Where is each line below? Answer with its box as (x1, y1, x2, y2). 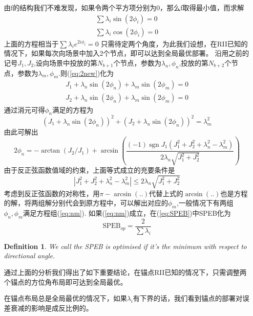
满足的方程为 (52, 104, 94, 114)
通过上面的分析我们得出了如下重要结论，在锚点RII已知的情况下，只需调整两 (4, 267, 247, 277)
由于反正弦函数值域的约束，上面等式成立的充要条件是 (4, 165, 175, 175)
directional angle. (4, 250, 55, 261)
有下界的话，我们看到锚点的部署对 (133, 293, 243, 303)
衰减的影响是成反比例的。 (10, 302, 93, 313)
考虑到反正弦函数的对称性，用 (4, 188, 100, 198)
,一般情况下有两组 (176, 198, 233, 208)
